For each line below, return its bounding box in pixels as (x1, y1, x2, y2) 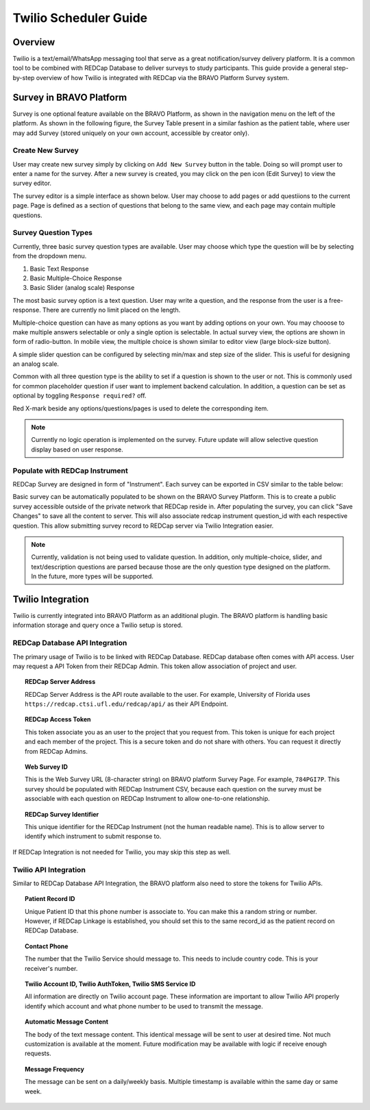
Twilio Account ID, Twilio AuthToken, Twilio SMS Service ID (25, 980, 196, 988)
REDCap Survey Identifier (25, 810, 99, 818)
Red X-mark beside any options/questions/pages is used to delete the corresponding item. (12, 404, 269, 412)
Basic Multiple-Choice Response (29, 274, 123, 282)
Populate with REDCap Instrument (12, 466, 128, 476)
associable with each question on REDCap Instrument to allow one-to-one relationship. (25, 795, 270, 803)
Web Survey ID (25, 763, 69, 771)
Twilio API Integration (12, 865, 86, 874)
